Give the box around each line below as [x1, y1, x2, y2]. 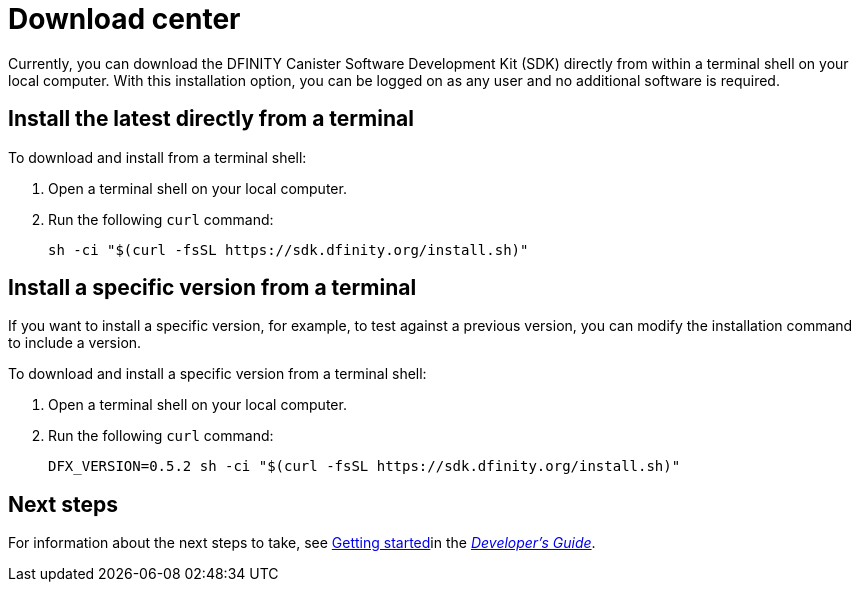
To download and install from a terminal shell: [8, 148, 307, 166]
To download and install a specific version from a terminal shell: [8, 365, 427, 383]
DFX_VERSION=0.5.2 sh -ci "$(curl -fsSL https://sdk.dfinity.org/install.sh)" [48, 458, 681, 475]
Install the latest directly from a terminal [8, 106, 414, 132]
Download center [8, 2, 241, 36]
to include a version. [8, 334, 142, 352]
